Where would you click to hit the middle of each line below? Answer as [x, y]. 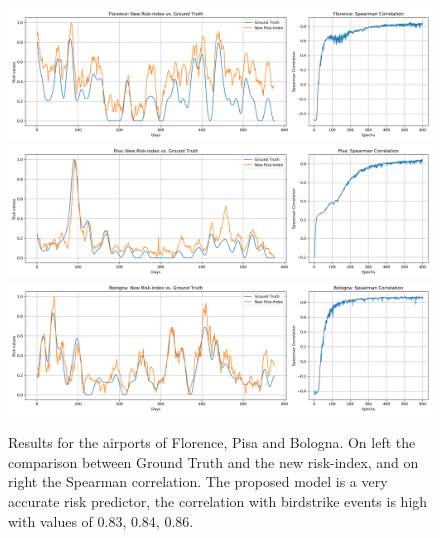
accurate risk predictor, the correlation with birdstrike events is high [218, 501]
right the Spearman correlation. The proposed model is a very [198, 481]
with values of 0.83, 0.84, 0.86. [101, 520]
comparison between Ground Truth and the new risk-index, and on [213, 461]
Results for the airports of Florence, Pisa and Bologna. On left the [212, 442]
